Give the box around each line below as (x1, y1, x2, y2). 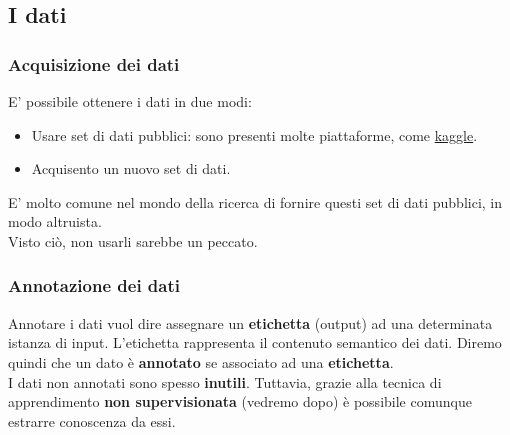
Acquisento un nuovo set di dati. (31, 158, 231, 179)
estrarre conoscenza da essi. (8, 410, 176, 431)
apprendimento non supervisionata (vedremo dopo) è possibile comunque (8, 391, 472, 412)
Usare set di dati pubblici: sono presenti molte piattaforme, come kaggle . (31, 124, 478, 145)
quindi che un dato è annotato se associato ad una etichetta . (8, 351, 394, 372)
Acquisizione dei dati (8, 51, 180, 76)
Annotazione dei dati (8, 273, 181, 298)
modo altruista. (8, 211, 102, 232)
